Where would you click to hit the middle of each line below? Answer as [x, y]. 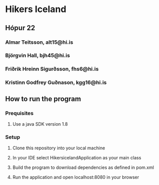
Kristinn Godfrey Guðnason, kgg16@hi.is [56, 82]
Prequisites [19, 113]
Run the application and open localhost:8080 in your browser [76, 177]
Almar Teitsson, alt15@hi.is [39, 42]
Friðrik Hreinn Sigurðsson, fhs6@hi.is [52, 69]
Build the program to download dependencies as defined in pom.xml [83, 167]
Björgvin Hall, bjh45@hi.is [38, 55]
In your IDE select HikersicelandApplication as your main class [77, 158]
